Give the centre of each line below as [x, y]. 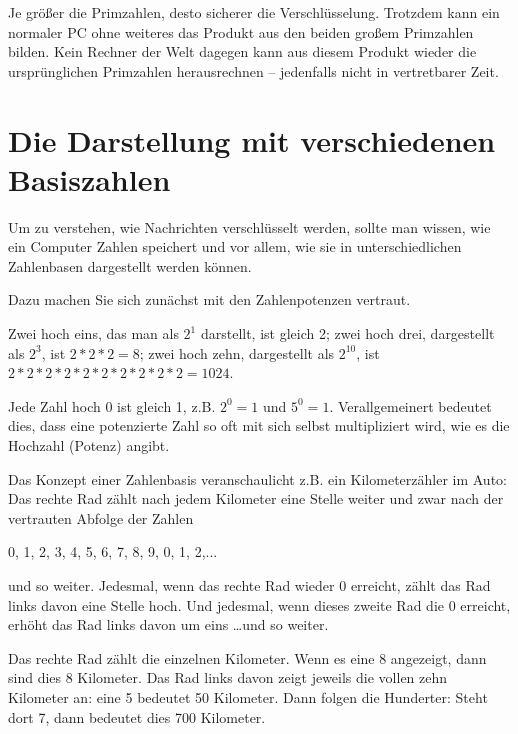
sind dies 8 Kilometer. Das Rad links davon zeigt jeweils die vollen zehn [228, 677]
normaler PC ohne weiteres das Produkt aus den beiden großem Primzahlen [241, 31]
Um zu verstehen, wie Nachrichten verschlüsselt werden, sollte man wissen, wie [249, 226]
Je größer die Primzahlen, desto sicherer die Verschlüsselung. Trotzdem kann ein [254, 12]
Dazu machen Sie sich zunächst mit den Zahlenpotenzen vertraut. [209, 299]
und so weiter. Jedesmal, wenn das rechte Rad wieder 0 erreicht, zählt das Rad [249, 585]
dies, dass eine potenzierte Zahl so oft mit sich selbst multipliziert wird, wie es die [259, 425]
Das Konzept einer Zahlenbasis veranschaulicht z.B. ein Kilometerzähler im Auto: [257, 478]
